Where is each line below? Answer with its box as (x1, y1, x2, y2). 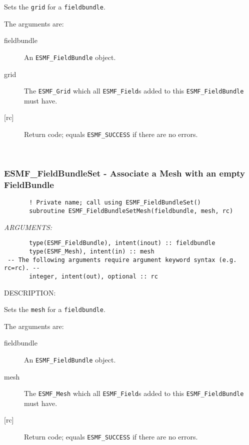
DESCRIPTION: (4, 287, 56, 297)
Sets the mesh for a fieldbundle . (4, 304, 105, 314)
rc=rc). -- (4, 264, 40, 272)
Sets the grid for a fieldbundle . (4, 1, 105, 11)
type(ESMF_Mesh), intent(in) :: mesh (29, 247, 154, 255)
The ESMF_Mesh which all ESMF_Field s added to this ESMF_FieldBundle (24, 388, 244, 398)
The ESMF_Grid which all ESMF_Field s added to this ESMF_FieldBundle (24, 85, 244, 96)
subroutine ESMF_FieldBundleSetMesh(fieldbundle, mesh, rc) (29, 207, 233, 214)
